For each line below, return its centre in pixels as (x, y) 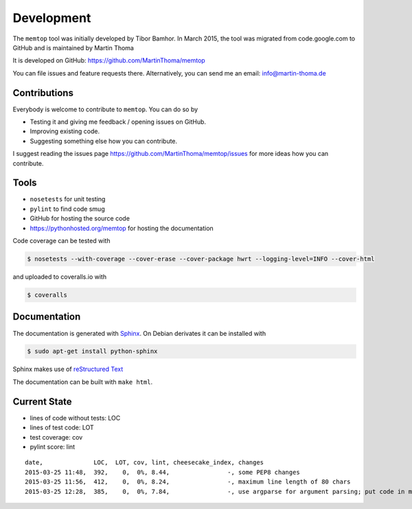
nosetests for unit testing (68, 199)
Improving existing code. (65, 131)
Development (52, 18)
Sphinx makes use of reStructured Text (68, 369)
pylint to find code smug (68, 209)
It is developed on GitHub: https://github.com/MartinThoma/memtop (109, 60)
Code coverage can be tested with (61, 241)
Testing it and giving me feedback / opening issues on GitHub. (118, 122)
